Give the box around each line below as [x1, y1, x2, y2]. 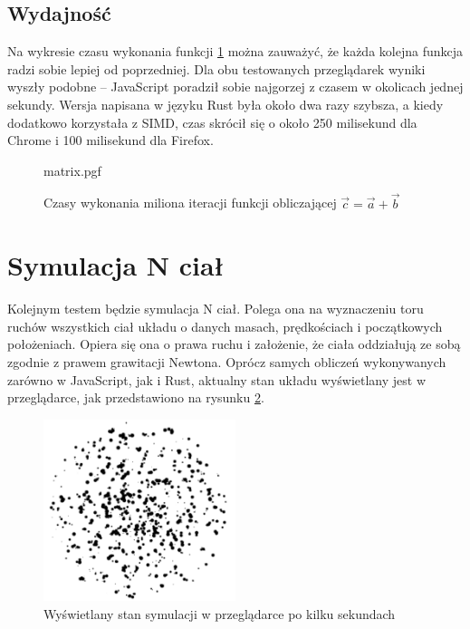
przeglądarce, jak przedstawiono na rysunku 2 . [7, 388, 264, 407]
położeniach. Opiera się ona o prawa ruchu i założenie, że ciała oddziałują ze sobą [7, 334, 461, 353]
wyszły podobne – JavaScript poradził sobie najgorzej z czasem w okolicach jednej [7, 77, 464, 96]
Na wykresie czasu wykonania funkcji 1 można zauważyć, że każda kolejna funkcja [7, 42, 463, 61]
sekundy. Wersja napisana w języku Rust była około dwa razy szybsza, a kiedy [7, 94, 444, 113]
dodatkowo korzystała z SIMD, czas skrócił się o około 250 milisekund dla [7, 112, 417, 131]
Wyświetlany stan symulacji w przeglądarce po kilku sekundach [43, 605, 396, 624]
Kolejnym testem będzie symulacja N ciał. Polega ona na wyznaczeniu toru [7, 299, 424, 318]
